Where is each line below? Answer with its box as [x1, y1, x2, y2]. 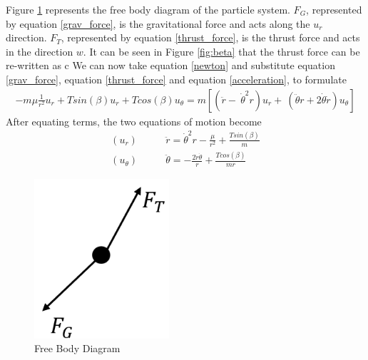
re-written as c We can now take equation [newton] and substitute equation [6, 58, 335, 73]
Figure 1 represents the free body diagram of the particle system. [6, 2, 290, 16]
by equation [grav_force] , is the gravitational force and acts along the [6, 16, 310, 31]
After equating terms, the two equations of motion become [6, 113, 262, 128]
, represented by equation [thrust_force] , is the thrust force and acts [61, 30, 360, 45]
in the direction [6, 43, 73, 58]
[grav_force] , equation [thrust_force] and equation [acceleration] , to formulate [6, 71, 347, 86]
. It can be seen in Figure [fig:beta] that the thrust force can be [83, 43, 360, 58]
